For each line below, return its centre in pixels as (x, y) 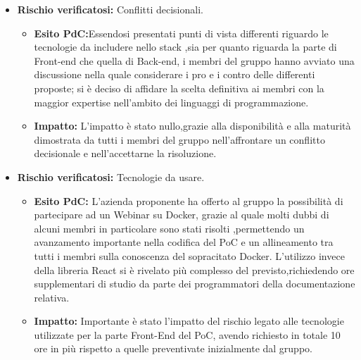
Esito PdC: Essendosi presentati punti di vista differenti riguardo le (181, 33)
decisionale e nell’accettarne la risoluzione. (125, 153)
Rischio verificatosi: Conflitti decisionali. (110, 9)
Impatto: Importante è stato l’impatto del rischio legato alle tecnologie (189, 321)
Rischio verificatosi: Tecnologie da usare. (111, 176)
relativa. (52, 297)
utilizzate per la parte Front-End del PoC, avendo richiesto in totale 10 (187, 334)
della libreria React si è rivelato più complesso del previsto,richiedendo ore (194, 269)
